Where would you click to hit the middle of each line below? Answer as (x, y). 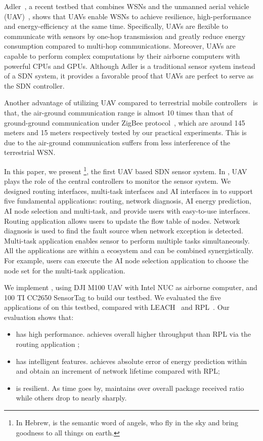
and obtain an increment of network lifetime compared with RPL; (118, 371)
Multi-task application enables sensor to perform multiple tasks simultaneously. (127, 240)
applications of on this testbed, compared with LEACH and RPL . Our (117, 307)
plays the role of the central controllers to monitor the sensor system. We (117, 181)
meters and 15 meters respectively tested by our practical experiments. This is (125, 132)
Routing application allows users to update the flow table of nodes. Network (122, 221)
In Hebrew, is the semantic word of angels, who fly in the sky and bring (127, 423)
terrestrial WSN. (30, 152)
